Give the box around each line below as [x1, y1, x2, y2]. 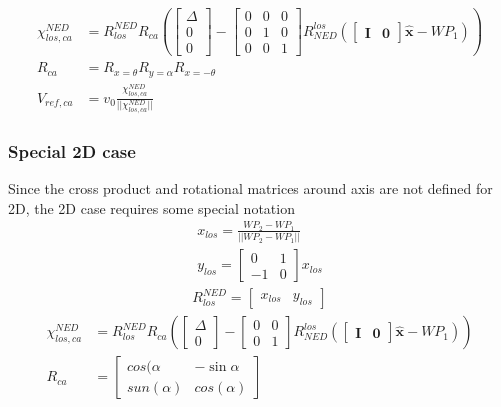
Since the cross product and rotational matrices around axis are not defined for [8, 177, 493, 198]
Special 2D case [8, 138, 136, 163]
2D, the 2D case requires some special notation [8, 197, 295, 218]
